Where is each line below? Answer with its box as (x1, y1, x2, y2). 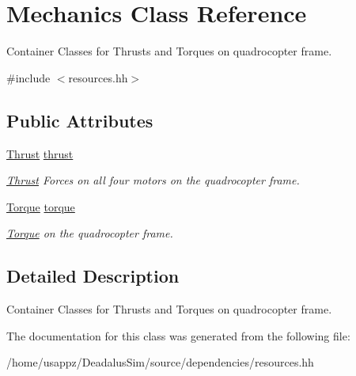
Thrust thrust (6, 145, 74, 161)
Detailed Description (6, 264, 180, 288)
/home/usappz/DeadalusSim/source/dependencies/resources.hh (6, 354, 314, 370)
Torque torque (6, 198, 75, 215)
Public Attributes (6, 108, 153, 132)
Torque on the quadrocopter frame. (6, 225, 173, 241)
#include (6, 69, 51, 85)
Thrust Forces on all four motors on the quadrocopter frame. (6, 172, 300, 188)
